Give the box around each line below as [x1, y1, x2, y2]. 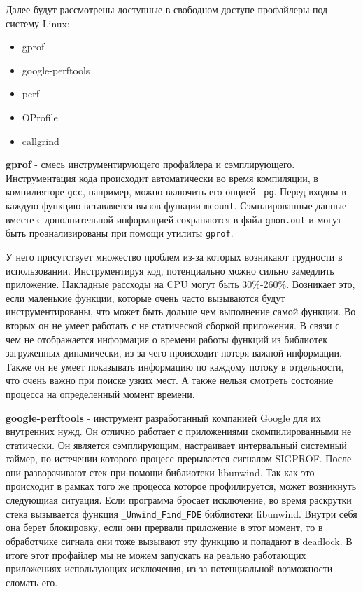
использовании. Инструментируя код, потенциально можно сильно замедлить [6, 263, 334, 277]
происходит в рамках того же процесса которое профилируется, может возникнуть [6, 479, 357, 493]
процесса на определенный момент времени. [6, 386, 195, 401]
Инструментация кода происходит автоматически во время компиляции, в [6, 170, 318, 185]
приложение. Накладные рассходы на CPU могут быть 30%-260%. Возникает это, [6, 277, 355, 291]
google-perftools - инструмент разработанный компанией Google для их [6, 410, 321, 425]
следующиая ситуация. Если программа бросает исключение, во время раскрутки [6, 493, 352, 507]
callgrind [22, 133, 59, 148]
